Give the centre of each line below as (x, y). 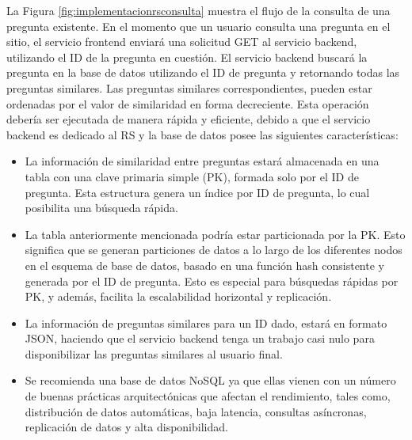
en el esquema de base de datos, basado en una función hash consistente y (204, 265)
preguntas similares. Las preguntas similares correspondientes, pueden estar (189, 87)
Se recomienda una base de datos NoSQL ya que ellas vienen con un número (210, 380)
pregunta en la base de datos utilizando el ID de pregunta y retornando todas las (203, 72)
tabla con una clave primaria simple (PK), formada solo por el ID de (192, 176)
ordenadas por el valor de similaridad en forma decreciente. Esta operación (188, 103)
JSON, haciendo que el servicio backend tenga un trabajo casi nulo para (200, 338)
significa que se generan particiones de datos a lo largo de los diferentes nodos (214, 250)
